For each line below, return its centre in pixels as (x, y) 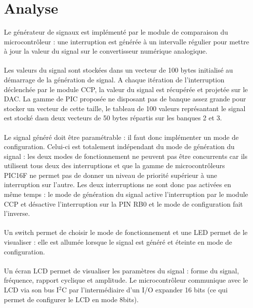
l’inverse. (17, 213)
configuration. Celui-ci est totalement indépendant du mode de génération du (119, 146)
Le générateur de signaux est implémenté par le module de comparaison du (116, 31)
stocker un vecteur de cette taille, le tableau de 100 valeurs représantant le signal (125, 108)
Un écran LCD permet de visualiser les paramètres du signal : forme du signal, (122, 270)
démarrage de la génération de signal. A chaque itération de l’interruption (114, 79)
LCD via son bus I (31, 289)
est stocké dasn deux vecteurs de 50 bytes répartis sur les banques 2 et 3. (113, 118)
